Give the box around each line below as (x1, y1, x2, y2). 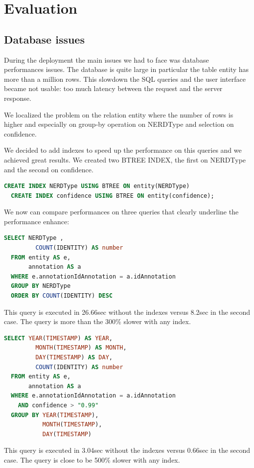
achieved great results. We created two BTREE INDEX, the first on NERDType (4, 154, 246, 164)
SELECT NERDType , (4, 234, 64, 242)
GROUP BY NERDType (11, 282, 71, 290)
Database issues (4, 31, 85, 47)
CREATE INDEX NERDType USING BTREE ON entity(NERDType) (4, 183, 190, 190)
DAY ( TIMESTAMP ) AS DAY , (35, 354, 113, 361)
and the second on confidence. (4, 164, 93, 174)
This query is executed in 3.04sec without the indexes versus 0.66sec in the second (4, 445, 251, 455)
